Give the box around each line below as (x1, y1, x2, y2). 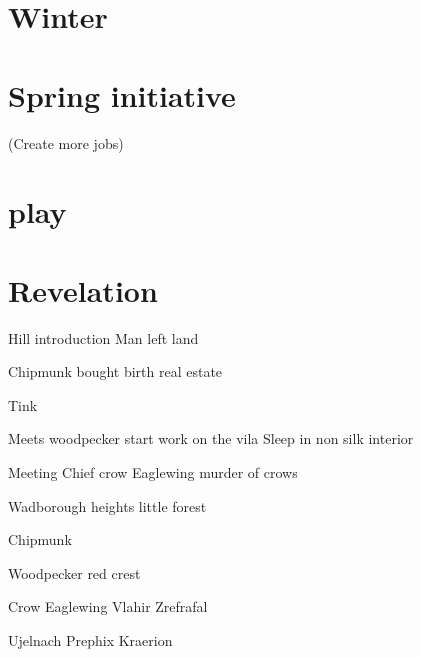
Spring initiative (8, 74, 236, 115)
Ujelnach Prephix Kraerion (8, 629, 173, 650)
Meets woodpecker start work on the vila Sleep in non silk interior (8, 428, 414, 449)
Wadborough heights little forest (8, 495, 207, 516)
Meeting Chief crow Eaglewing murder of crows (8, 461, 298, 482)
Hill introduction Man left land (8, 327, 199, 348)
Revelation (8, 269, 158, 310)
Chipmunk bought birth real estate (8, 361, 223, 382)
